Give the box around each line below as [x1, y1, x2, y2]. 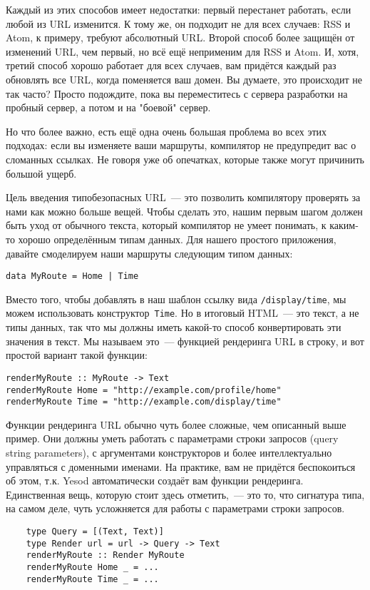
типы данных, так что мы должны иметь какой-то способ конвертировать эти [6, 320, 341, 335]
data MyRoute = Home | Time [6, 271, 139, 282]
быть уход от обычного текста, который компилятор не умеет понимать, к [6, 218, 327, 233]
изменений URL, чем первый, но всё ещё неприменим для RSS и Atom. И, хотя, [6, 44, 359, 59]
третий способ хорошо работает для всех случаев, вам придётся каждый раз [6, 58, 336, 73]
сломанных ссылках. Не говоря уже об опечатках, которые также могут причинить [6, 151, 365, 166]
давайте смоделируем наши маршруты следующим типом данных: [6, 245, 293, 260]
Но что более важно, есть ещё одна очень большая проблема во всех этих [6, 123, 327, 138]
